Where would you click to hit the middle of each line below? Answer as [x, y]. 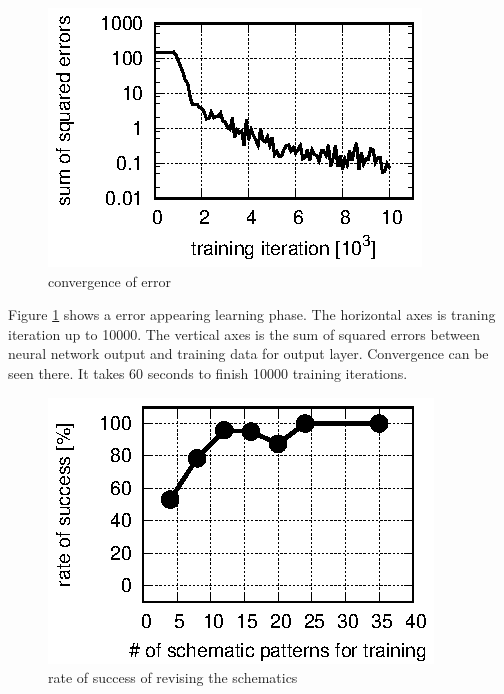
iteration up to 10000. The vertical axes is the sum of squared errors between [244, 333]
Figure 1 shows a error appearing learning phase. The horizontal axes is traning [252, 314]
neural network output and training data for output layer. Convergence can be [248, 353]
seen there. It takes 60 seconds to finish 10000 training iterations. [208, 372]
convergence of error [110, 280]
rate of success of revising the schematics [173, 677]
